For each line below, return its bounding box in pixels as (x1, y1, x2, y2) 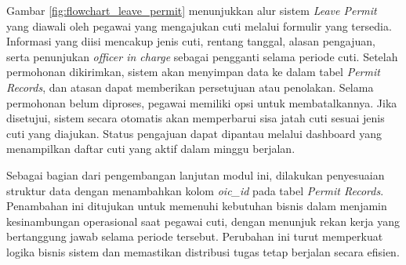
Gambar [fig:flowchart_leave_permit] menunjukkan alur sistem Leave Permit (6, 2, 377, 18)
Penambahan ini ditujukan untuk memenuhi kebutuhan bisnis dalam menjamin (6, 198, 387, 214)
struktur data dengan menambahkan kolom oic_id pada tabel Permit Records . (6, 182, 384, 198)
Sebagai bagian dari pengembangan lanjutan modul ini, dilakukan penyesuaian (6, 166, 385, 183)
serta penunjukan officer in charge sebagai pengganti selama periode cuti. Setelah (6, 48, 398, 64)
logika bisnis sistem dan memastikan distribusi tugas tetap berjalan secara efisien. (6, 243, 400, 260)
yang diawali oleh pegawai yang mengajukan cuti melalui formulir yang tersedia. (6, 17, 392, 34)
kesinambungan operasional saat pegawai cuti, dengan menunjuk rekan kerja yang (6, 212, 401, 229)
